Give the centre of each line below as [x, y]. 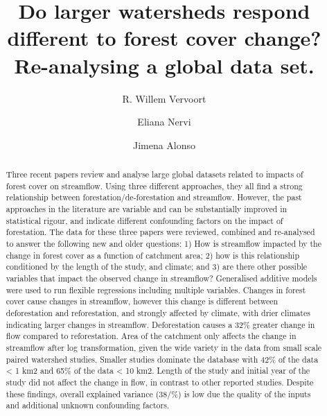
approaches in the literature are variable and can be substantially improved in [147, 209]
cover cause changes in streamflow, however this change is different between [142, 301]
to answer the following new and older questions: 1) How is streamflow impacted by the [164, 244]
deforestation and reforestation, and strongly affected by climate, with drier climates [158, 312]
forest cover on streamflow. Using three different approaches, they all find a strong [154, 185]
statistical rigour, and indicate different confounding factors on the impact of [144, 220]
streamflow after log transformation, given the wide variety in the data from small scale [164, 347]
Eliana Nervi [164, 122]
